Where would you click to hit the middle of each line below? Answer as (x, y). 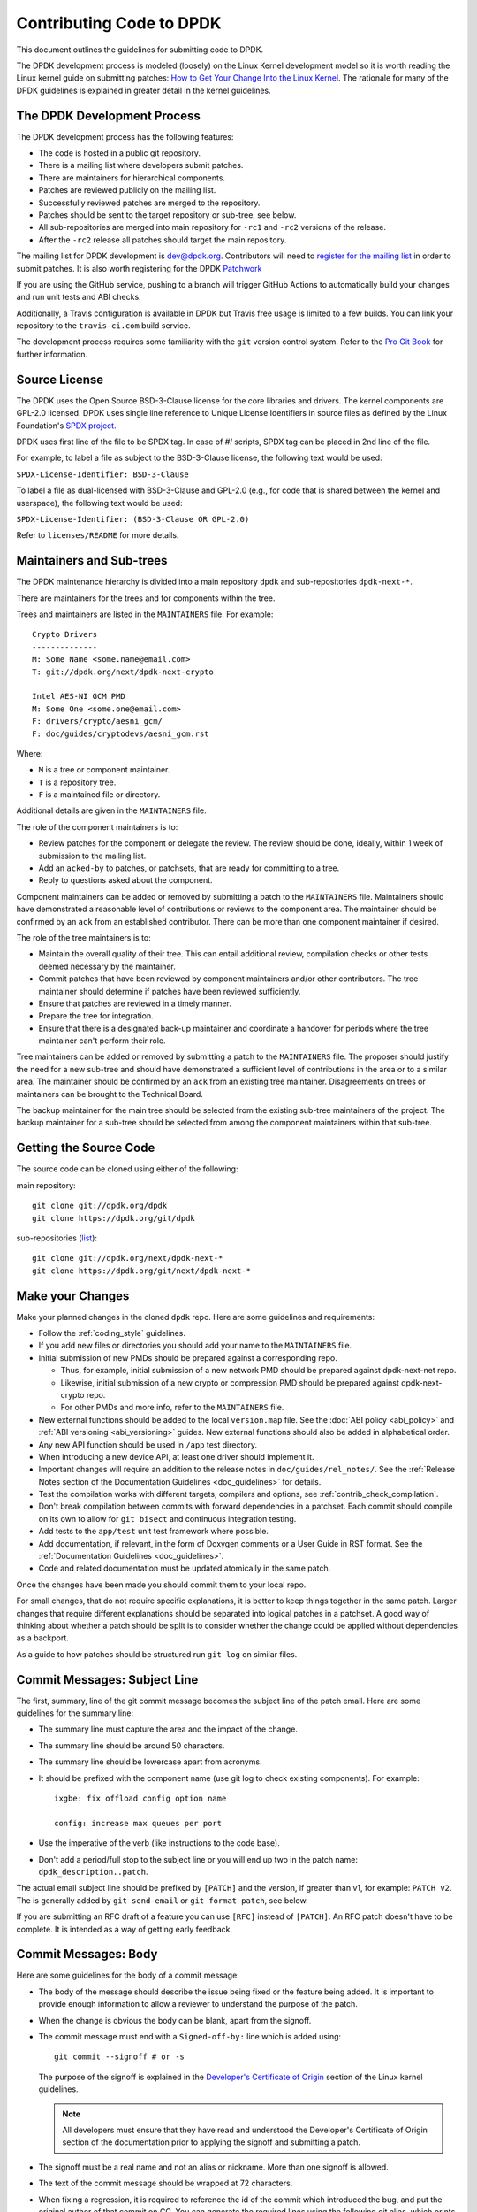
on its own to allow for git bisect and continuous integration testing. (167, 1518)
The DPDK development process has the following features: (125, 136)
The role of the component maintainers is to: (97, 826)
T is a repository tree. (77, 782)
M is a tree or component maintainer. (104, 770)
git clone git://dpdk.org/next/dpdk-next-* (128, 1258)
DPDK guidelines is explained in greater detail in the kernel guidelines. (144, 90)
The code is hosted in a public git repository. (119, 153)
